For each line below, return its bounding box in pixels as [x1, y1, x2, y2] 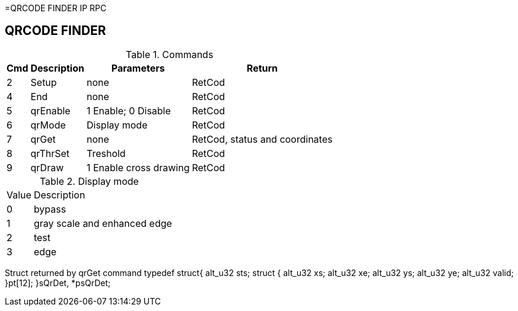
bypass [33, 203, 66, 215]
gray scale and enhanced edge [33, 217, 172, 229]
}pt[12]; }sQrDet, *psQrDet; [5, 277, 111, 288]
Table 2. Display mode [39, 175, 139, 187]
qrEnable [30, 104, 71, 117]
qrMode [30, 118, 66, 131]
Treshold [86, 147, 126, 159]
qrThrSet [30, 147, 70, 159]
